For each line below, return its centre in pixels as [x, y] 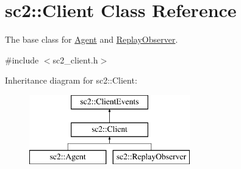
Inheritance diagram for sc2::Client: [71, 80]
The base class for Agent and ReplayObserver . [92, 39]
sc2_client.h [75, 59]
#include [22, 59]
